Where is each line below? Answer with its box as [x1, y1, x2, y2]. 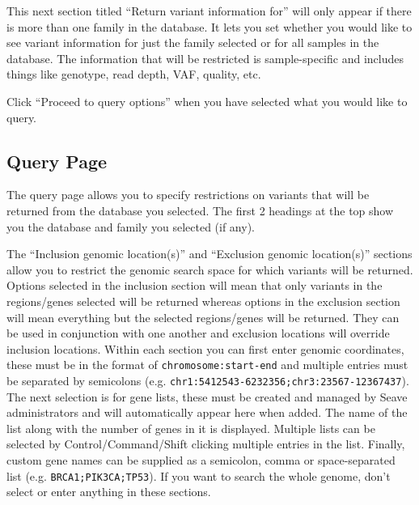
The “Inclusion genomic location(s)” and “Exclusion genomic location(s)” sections [6, 245, 413, 262]
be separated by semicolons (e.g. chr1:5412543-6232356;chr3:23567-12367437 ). [6, 371, 409, 388]
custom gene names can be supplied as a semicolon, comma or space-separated [6, 451, 396, 468]
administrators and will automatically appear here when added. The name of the [6, 404, 408, 421]
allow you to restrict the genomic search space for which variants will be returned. [6, 261, 413, 278]
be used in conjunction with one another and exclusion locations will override [6, 325, 390, 342]
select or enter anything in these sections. [6, 483, 211, 500]
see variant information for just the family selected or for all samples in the [6, 34, 379, 51]
